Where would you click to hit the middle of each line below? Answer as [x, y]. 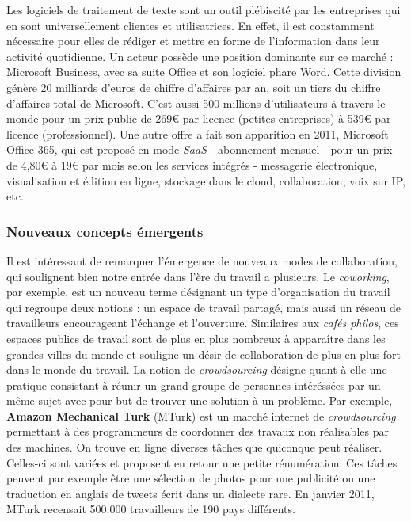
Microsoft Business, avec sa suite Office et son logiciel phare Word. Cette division [204, 72]
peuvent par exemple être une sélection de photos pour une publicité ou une [191, 478]
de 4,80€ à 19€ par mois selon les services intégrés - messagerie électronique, [192, 164]
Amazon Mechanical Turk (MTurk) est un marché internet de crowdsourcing [201, 415]
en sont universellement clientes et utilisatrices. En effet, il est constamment [190, 25]
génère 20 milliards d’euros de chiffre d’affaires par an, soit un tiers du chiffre [194, 87]
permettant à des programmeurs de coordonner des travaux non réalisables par [198, 431]
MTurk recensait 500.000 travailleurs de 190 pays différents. [151, 509]
